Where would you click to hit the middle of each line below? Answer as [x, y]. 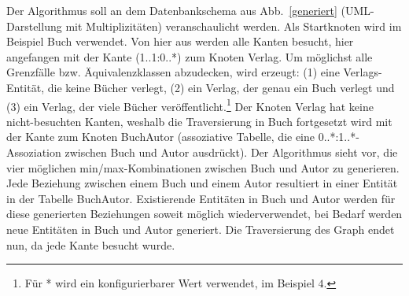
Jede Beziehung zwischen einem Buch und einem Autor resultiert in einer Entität [202, 183]
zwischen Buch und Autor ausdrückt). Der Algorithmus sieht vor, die [231, 152]
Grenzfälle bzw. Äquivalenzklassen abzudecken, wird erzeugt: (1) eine [173, 72]
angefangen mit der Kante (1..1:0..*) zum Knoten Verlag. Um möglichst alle [190, 56]
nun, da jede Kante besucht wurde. [91, 244]
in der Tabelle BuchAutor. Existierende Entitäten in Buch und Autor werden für [201, 198]
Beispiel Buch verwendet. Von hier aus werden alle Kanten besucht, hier [180, 41]
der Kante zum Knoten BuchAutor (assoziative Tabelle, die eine [161, 137]
